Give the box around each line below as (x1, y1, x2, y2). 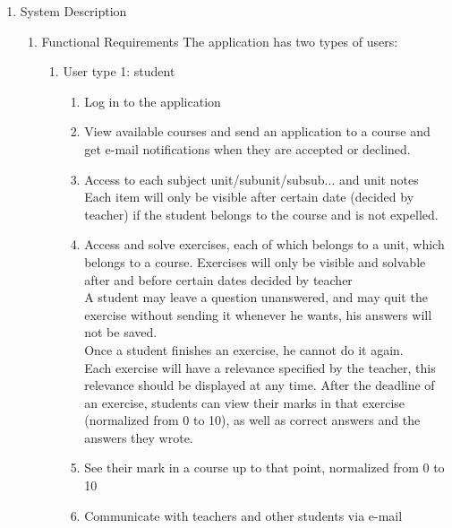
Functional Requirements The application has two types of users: (41, 31, 398, 50)
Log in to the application (84, 91, 221, 110)
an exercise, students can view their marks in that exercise (84, 393, 405, 411)
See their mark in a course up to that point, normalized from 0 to (84, 458, 445, 477)
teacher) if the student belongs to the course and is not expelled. (84, 204, 439, 223)
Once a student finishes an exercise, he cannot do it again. (84, 340, 404, 359)
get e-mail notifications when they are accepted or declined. (84, 139, 411, 158)
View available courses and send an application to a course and (84, 122, 431, 141)
